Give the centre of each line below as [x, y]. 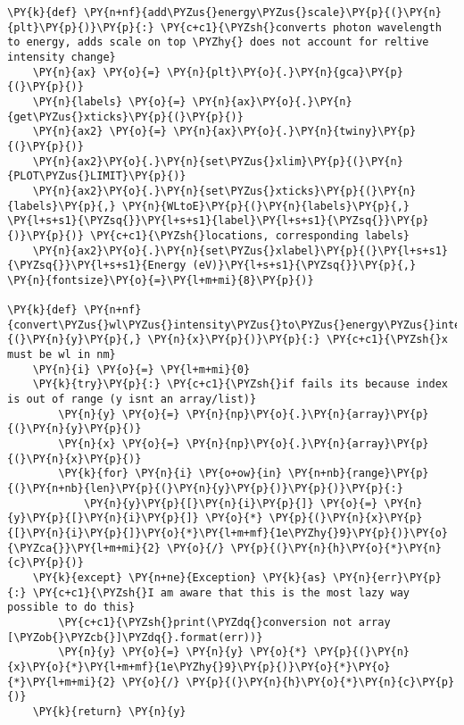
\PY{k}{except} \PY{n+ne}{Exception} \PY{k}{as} [179, 577]
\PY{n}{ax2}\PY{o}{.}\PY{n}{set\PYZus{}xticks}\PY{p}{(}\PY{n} [224, 191]
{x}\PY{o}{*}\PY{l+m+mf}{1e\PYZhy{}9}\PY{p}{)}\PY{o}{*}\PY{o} [199, 667]
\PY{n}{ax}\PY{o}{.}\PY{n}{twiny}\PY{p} [295, 132]
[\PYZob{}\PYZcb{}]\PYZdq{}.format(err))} [135, 637]
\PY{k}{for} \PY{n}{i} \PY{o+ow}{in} [170, 474]
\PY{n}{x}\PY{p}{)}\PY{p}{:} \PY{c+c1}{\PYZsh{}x [298, 340]
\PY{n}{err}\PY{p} [387, 577]
